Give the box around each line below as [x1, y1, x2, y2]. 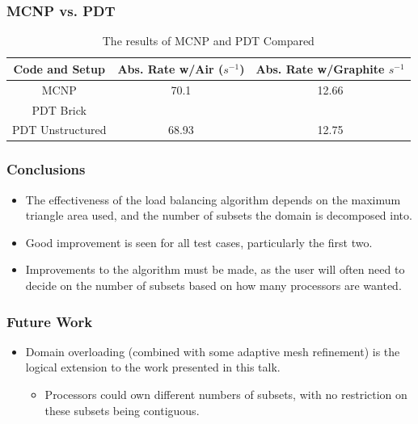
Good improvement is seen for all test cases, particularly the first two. [25, 233, 373, 250]
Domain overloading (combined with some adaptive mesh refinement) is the [25, 342, 400, 359]
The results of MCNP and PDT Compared [102, 32, 315, 49]
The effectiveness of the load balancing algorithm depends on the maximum [25, 191, 401, 208]
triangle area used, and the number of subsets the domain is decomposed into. [25, 207, 412, 224]
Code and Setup [13, 60, 105, 77]
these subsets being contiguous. [44, 401, 200, 418]
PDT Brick [32, 101, 87, 118]
